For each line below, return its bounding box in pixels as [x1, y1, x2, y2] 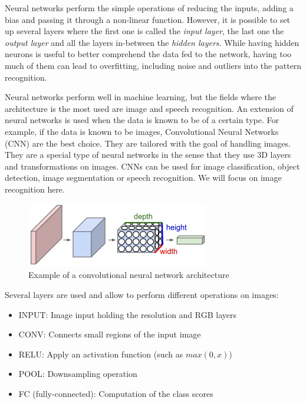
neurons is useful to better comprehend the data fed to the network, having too [5, 48, 292, 60]
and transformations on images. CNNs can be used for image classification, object [5, 160, 300, 172]
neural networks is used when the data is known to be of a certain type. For [5, 114, 279, 126]
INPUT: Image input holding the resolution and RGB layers [18, 308, 237, 320]
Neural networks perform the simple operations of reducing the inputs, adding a [5, 2, 294, 14]
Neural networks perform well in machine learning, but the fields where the [5, 91, 277, 103]
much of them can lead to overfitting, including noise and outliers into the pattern [5, 59, 302, 71]
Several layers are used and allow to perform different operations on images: [5, 289, 279, 301]
